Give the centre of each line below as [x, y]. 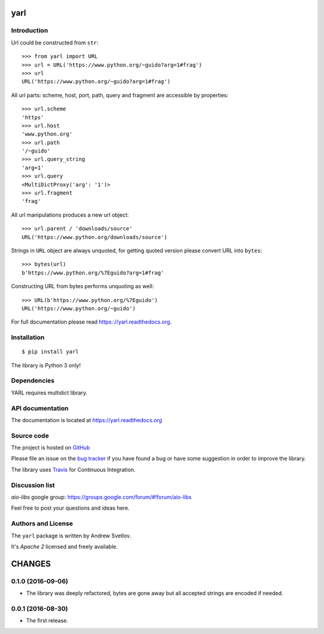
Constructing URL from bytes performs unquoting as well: [82, 286]
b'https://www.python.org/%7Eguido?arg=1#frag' [93, 273]
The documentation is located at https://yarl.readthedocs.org [86, 420]
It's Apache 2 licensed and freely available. [64, 546]
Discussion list [33, 485]
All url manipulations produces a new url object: [70, 215]
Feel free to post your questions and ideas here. [70, 508]
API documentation [40, 408]
